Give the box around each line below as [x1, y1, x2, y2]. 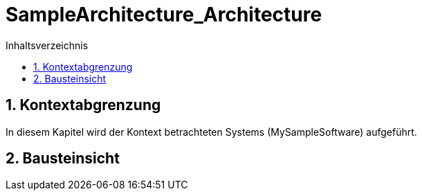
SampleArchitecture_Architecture [6, 3, 322, 26]
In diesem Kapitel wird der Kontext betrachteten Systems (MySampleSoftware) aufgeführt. [6, 125, 417, 138]
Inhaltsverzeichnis [6, 39, 89, 51]
